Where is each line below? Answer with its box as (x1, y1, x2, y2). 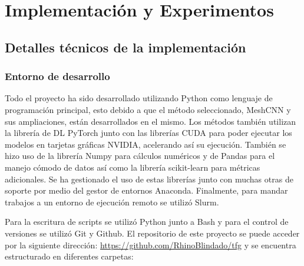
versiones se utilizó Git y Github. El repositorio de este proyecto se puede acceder (5, 227, 300, 239)
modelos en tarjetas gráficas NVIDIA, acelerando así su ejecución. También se (5, 138, 286, 150)
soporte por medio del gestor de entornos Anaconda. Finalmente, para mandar (5, 184, 288, 197)
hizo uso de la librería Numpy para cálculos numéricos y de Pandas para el (5, 149, 275, 162)
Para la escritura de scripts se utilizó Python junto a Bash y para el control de (5, 215, 289, 228)
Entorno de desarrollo (5, 69, 110, 84)
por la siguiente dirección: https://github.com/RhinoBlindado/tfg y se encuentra (5, 238, 296, 251)
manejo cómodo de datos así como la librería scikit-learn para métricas (5, 161, 260, 173)
